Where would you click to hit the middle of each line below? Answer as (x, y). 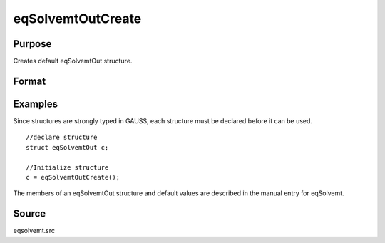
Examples (36, 104)
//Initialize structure (67, 167)
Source (30, 214)
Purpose (32, 44)
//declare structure (62, 138)
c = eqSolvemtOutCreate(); (73, 177)
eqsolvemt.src (34, 231)
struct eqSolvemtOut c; (67, 147)
